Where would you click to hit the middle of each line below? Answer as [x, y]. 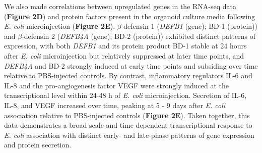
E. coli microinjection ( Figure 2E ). [60, 26]
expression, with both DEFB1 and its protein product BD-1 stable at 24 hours [125, 46]
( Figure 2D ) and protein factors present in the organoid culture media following [129, 16]
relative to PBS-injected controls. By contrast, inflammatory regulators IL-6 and [128, 75]
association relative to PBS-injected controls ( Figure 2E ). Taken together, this [127, 115]
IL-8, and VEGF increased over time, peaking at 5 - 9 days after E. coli [115, 105]
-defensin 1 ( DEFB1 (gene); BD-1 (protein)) [189, 26]
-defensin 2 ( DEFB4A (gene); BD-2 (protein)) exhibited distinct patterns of [139, 36]
